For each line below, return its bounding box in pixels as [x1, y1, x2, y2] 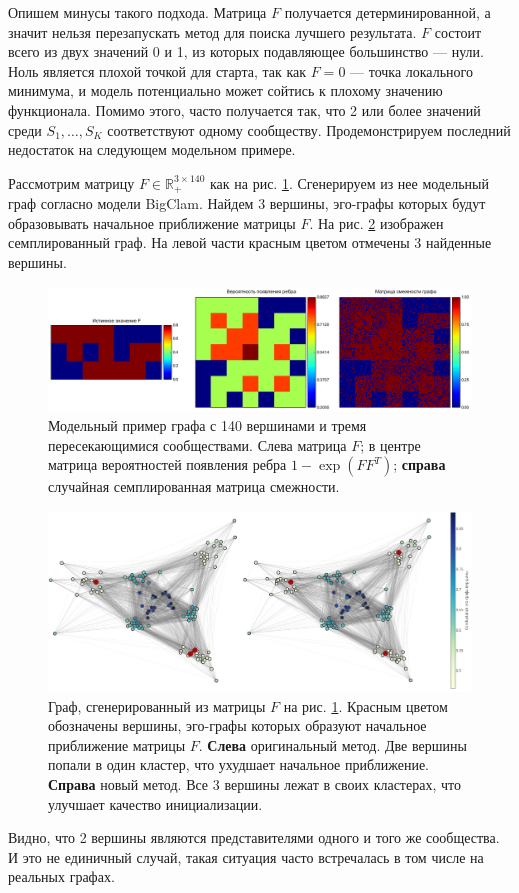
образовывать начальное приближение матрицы [8, 212, 296, 233]
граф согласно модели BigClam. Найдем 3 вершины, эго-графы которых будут [8, 193, 486, 214]
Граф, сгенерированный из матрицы [48, 695, 266, 716]
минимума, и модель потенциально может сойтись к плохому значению [8, 80, 443, 101]
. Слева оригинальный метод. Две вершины [198, 734, 467, 755]
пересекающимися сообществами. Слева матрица [48, 434, 347, 455]
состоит [434, 21, 482, 42]
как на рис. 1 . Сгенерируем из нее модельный [210, 172, 489, 193]
